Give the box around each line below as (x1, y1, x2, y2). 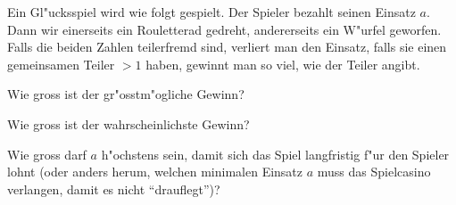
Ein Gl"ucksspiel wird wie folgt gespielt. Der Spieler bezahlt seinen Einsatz (7, 3, 416, 20)
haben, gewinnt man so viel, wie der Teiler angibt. (145, 54, 420, 73)
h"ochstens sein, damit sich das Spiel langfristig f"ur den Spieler (101, 144, 450, 163)
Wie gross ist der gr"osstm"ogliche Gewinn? (7, 85, 245, 103)
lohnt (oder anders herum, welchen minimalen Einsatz (7, 162, 303, 181)
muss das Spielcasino (317, 162, 431, 181)
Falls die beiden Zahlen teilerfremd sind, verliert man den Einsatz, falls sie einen (7, 37, 447, 56)
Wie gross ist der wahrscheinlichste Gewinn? (7, 114, 250, 133)
